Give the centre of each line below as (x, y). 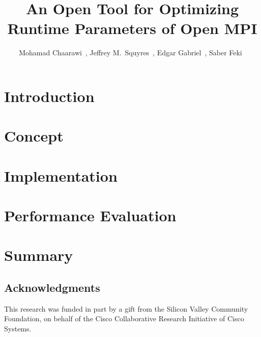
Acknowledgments (52, 287)
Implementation (61, 175)
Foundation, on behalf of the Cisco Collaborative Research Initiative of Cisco (124, 318)
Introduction (49, 96)
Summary (39, 255)
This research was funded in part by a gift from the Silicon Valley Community (126, 308)
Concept (34, 136)
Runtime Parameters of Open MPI (132, 28)
